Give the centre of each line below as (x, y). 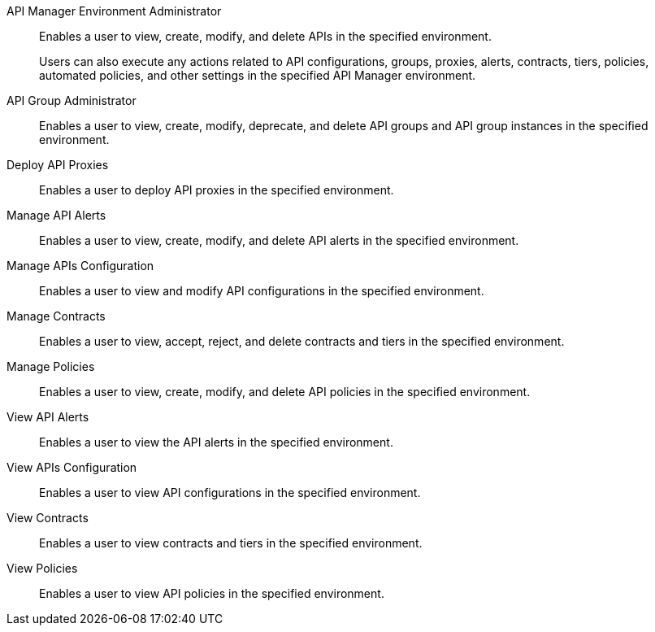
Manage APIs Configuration (80, 266)
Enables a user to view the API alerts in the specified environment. (216, 442)
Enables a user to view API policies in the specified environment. (212, 593)
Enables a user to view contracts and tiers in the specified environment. (231, 543)
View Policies (42, 568)
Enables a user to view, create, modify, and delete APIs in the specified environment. (265, 36)
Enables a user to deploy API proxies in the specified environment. (217, 190)
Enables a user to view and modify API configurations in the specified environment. (262, 291)
